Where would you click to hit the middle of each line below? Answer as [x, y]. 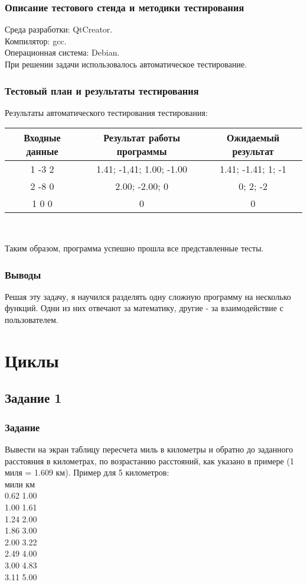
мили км [20, 484]
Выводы [23, 274]
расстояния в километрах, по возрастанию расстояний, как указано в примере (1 [149, 460]
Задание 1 [33, 398]
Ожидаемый [253, 138]
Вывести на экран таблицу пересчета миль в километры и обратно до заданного [149, 449]
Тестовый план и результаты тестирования [102, 90]
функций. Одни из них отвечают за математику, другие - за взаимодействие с [144, 308]
